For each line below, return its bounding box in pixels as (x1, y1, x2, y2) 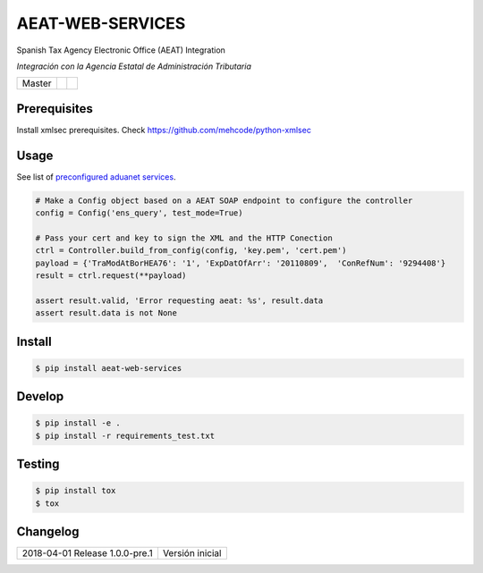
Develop (16, 389, 64, 404)
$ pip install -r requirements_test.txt (35, 430, 215, 441)
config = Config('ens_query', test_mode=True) (35, 208, 243, 218)
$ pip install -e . (35, 418, 121, 428)
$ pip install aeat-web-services (35, 363, 182, 373)
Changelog (16, 524, 80, 540)
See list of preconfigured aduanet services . (16, 171, 176, 182)
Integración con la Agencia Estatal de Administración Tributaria (16, 61, 252, 72)
